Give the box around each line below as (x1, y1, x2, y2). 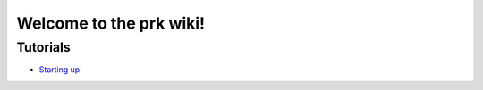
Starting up (38, 64, 80, 75)
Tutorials (16, 39, 71, 55)
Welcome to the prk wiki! (16, 13, 206, 33)
